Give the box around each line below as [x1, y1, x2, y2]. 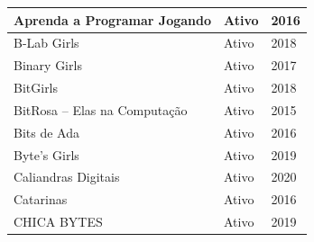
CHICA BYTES [14, 212, 103, 231]
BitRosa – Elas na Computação [14, 100, 188, 119]
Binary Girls [14, 56, 82, 75]
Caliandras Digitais [14, 167, 120, 186]
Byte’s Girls [14, 145, 79, 164]
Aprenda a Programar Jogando [14, 10, 212, 29]
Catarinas [14, 190, 68, 209]
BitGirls [14, 78, 59, 97]
